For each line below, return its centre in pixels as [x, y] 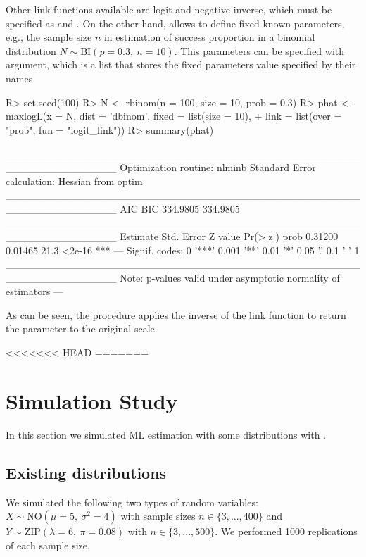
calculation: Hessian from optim [74, 181]
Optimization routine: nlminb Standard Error [218, 167]
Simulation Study [92, 400]
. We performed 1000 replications [286, 531]
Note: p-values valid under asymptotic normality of [230, 277]
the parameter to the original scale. [82, 328]
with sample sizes [158, 516]
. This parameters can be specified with [259, 50]
